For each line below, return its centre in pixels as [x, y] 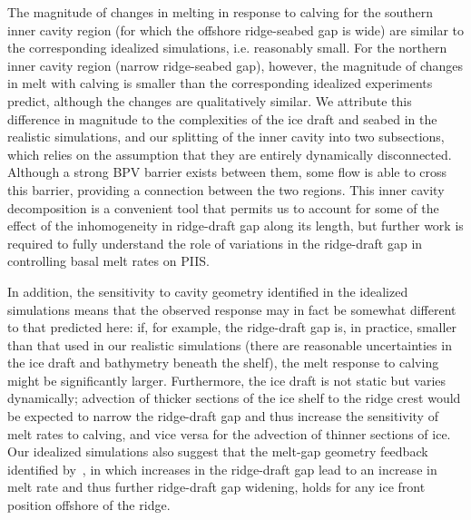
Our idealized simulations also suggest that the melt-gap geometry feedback [218, 451]
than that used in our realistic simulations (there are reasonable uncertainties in [230, 344]
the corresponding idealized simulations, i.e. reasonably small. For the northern [227, 48]
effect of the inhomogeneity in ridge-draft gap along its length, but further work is [235, 226]
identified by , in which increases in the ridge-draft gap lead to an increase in [222, 469]
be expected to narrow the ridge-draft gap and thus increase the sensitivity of [223, 416]
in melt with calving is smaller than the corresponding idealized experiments [220, 83]
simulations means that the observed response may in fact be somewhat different [232, 309]
